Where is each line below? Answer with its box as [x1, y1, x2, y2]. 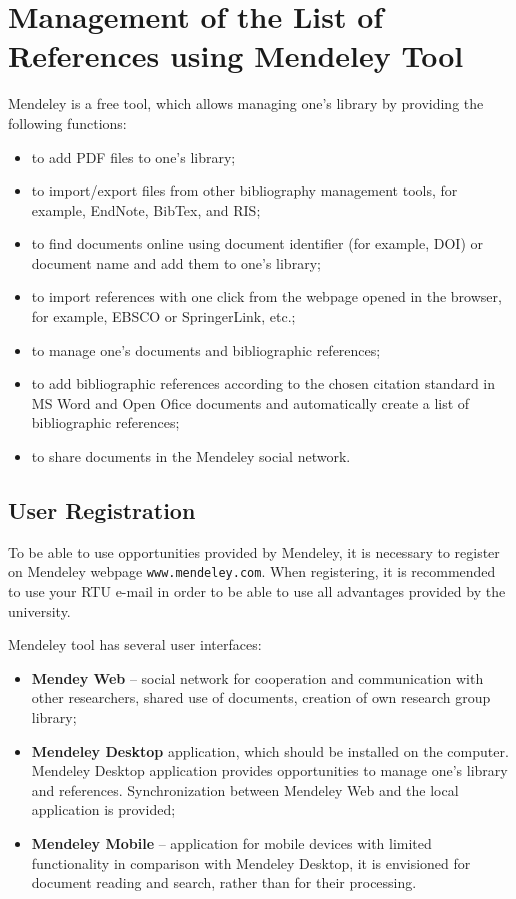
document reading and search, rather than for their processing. [31, 872, 417, 893]
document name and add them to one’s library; [31, 252, 321, 273]
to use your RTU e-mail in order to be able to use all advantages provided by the [8, 581, 506, 602]
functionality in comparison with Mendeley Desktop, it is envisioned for [31, 852, 471, 873]
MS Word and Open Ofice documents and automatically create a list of [31, 392, 470, 413]
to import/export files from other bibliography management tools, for [31, 180, 458, 201]
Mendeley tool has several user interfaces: [8, 634, 262, 655]
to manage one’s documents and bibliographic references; [31, 339, 381, 360]
